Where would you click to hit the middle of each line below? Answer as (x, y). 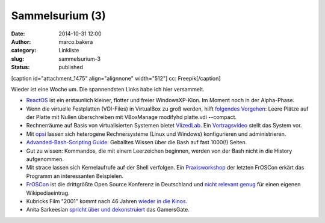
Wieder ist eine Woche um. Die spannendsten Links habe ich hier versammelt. (108, 89)
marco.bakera (76, 41)
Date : (18, 34)
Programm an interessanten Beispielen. (75, 176)
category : (24, 50)
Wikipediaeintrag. (48, 193)
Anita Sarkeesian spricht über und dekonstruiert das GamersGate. (108, 210)
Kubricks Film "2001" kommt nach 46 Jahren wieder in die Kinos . (107, 201)
